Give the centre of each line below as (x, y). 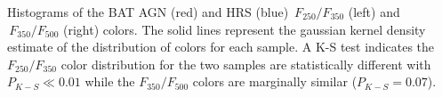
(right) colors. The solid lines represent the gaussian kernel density (244, 29)
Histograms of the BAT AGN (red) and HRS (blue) (148, 12)
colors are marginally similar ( (275, 81)
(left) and (374, 12)
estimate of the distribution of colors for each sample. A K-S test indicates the (221, 47)
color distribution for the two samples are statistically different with (246, 64)
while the (110, 81)
